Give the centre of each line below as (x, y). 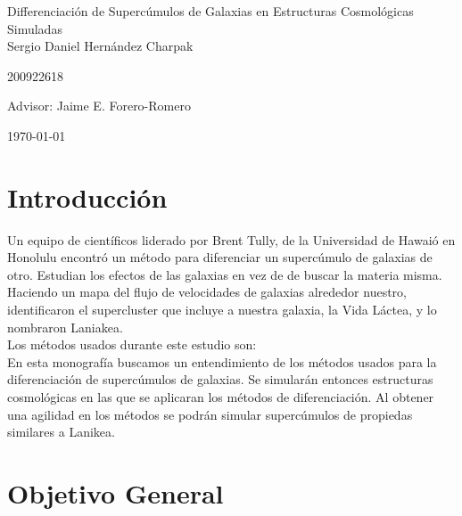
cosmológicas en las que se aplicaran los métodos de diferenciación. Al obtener (221, 397)
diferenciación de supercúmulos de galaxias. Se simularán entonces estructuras (220, 379)
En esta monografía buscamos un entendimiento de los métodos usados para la (222, 361)
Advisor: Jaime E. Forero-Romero (99, 106)
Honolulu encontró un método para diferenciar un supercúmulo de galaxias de (220, 257)
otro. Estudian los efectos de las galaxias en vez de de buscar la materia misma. (225, 274)
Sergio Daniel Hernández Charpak (100, 46)
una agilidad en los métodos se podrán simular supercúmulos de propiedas (210, 414)
